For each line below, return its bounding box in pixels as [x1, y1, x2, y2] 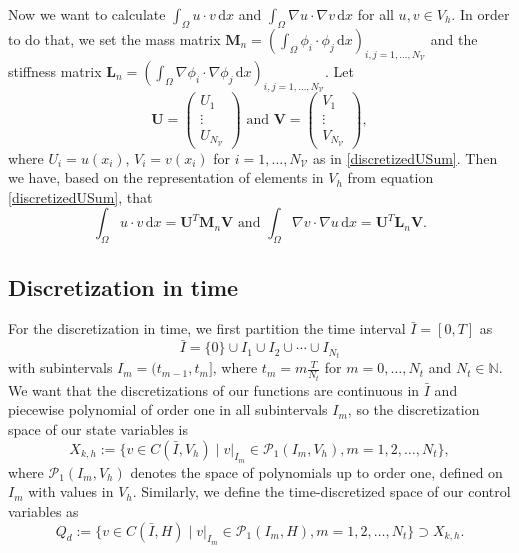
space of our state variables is [8, 419, 189, 440]
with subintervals [8, 357, 113, 378]
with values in [28, 481, 114, 502]
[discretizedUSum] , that [8, 186, 153, 207]
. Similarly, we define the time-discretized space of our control [132, 481, 511, 502]
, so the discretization [347, 399, 480, 420]
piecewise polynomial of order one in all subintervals [8, 399, 328, 420]
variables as [8, 501, 79, 521]
